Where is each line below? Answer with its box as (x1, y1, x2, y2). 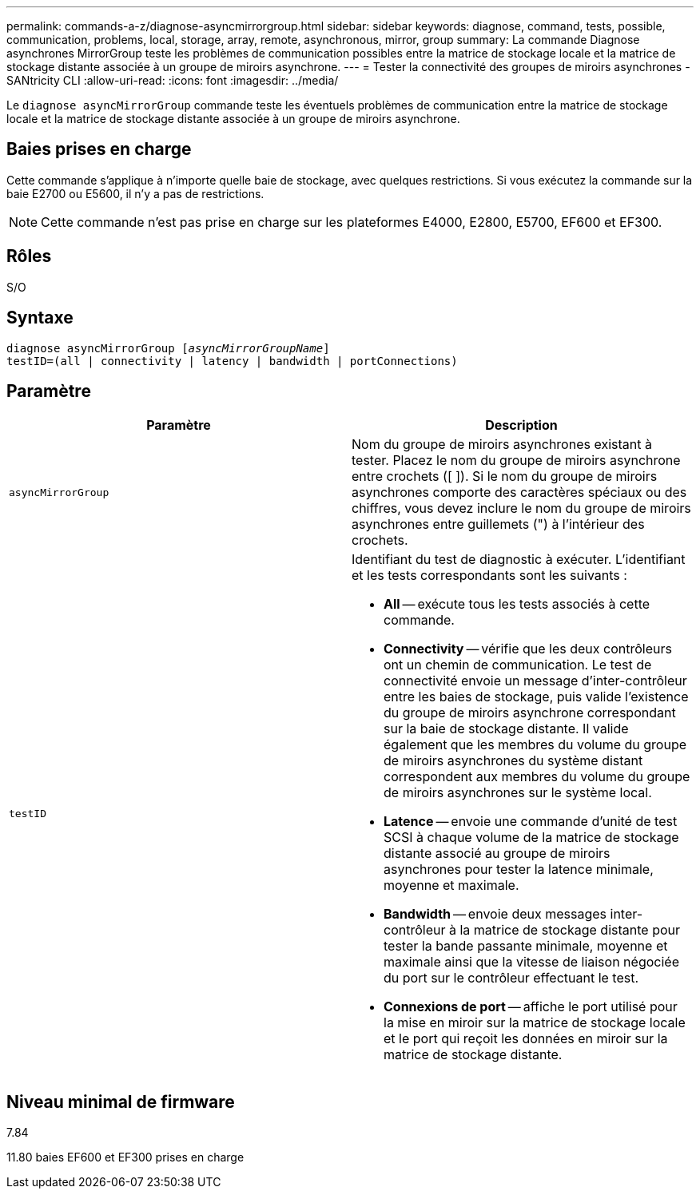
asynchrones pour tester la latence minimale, (384, 861, 654, 878)
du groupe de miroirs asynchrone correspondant (384, 705, 676, 721)
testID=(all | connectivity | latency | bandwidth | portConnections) (6, 354, 458, 367)
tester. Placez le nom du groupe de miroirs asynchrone (352, 452, 681, 469)
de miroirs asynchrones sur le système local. (384, 784, 652, 801)
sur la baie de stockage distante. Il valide (384, 721, 629, 737)
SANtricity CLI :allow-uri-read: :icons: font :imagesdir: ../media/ (6, 73, 339, 87)
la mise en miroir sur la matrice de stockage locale (384, 1014, 686, 1031)
